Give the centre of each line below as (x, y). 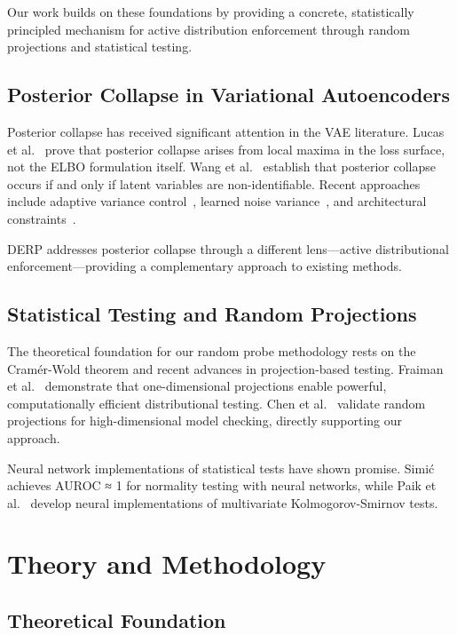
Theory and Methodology (167, 564)
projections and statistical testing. (100, 47)
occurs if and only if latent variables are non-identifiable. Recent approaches (214, 183)
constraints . (42, 218)
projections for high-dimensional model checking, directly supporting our (205, 421)
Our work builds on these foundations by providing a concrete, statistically (211, 12)
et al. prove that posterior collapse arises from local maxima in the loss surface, (226, 149)
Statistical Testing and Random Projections (212, 314)
